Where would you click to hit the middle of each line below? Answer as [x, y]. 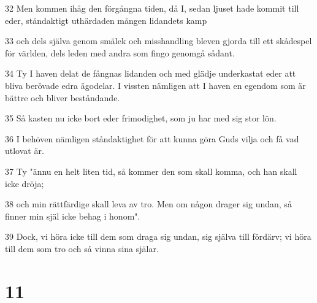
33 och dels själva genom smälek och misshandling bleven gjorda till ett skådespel [158, 41]
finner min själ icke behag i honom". [73, 216]
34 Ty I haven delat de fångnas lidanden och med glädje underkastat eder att [151, 73]
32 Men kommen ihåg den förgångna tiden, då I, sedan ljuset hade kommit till [152, 8]
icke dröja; [25, 183]
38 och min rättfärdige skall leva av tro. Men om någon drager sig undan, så [148, 204]
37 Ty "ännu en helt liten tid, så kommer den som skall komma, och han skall [151, 171]
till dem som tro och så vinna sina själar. [82, 248]
